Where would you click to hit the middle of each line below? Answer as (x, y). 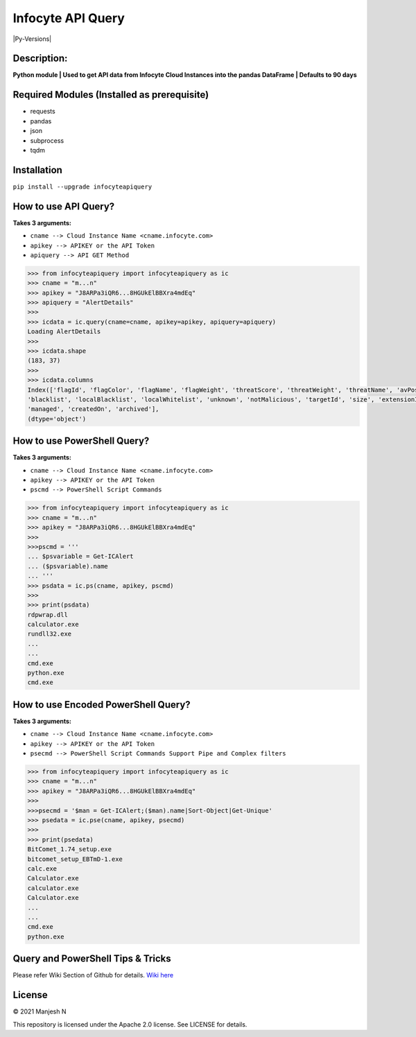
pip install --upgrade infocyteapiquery (83, 186)
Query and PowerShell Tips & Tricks (92, 959)
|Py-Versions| (32, 39)
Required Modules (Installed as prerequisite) (111, 95)
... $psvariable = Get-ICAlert (81, 557)
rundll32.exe (50, 634)
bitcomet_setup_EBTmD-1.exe (75, 859)
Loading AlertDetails (64, 332)
